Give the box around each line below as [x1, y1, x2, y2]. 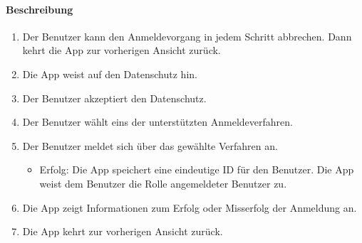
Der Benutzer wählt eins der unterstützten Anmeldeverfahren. [22, 114, 293, 129]
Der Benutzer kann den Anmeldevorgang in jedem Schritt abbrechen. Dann [22, 28, 352, 43]
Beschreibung [6, 1, 73, 16]
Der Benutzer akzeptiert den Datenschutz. [22, 90, 207, 105]
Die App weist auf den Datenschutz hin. [22, 66, 197, 81]
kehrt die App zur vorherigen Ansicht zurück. [22, 43, 221, 58]
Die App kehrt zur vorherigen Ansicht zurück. [22, 224, 223, 239]
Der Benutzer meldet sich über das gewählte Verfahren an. [22, 138, 278, 153]
